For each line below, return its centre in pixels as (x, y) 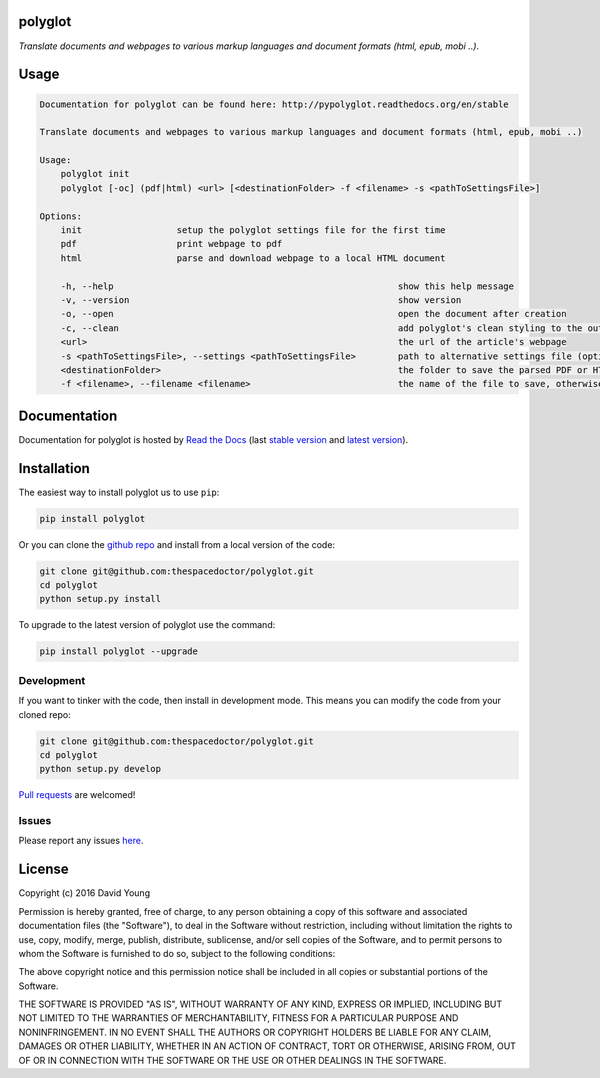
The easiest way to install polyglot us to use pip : (119, 492)
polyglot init (95, 174)
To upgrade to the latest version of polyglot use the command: (147, 625)
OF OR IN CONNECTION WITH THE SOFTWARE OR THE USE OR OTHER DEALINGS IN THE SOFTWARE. (232, 1060)
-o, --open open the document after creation (313, 314)
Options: (61, 216)
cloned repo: (44, 714)
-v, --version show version (261, 299)
